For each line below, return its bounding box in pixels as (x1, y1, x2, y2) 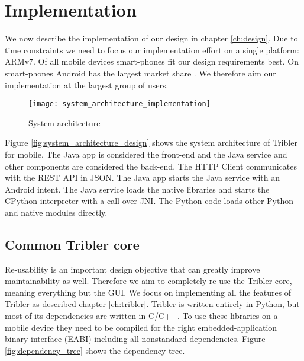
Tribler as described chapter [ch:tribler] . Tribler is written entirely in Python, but (5, 298, 300, 310)
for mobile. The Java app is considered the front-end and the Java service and (5, 148, 287, 160)
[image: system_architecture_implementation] (28, 100, 211, 108)
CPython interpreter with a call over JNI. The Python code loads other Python (5, 194, 293, 207)
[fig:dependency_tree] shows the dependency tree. (5, 344, 185, 356)
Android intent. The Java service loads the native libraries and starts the (5, 183, 270, 195)
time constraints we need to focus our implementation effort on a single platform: (5, 43, 299, 56)
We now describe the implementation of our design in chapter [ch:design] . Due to (5, 32, 298, 44)
